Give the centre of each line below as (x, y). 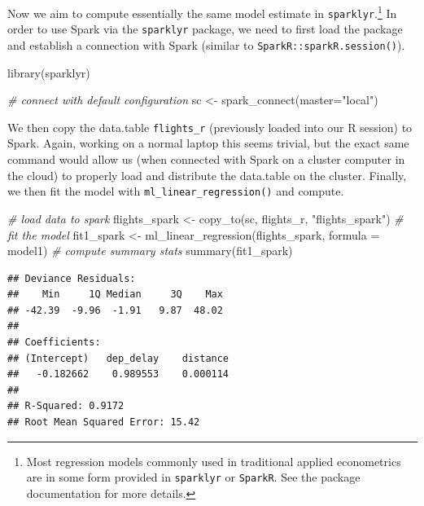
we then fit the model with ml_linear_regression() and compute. (176, 191)
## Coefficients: (54, 343)
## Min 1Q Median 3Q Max (115, 295)
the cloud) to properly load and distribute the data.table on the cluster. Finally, (207, 175)
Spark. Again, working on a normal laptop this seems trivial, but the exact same (208, 143)
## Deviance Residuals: (72, 278)
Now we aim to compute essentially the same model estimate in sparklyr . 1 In (202, 12)
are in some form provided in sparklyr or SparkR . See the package (193, 477)
